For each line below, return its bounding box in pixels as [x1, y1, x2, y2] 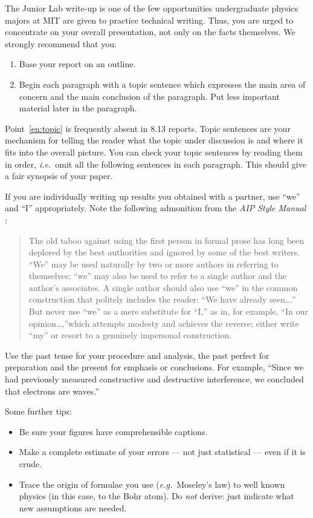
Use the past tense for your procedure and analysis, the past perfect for [5, 349, 269, 361]
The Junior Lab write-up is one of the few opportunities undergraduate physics [5, 2, 298, 14]
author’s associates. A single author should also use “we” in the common [28, 281, 298, 293]
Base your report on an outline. [19, 57, 136, 70]
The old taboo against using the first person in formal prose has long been [28, 234, 305, 246]
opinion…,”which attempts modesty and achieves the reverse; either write [28, 316, 299, 329]
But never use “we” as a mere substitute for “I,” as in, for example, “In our [28, 305, 308, 318]
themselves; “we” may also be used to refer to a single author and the [28, 269, 287, 282]
